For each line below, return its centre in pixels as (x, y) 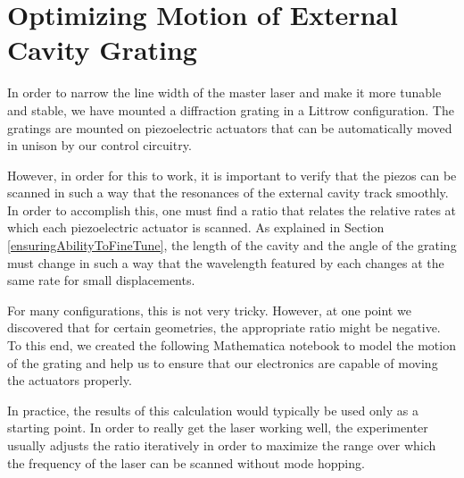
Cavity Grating (102, 50)
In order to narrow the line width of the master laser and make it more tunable (224, 92)
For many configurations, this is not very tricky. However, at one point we (209, 310)
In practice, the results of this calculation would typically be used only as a (213, 410)
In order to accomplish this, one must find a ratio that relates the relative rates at (232, 210)
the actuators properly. (70, 380)
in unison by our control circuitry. (99, 145)
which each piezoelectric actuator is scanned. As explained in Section (196, 227)
